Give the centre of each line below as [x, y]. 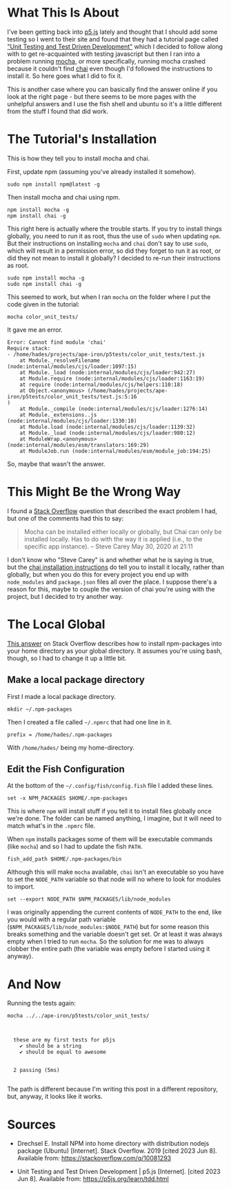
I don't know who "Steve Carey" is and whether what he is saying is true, [110, 559]
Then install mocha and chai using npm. [64, 197]
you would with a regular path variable [61, 919]
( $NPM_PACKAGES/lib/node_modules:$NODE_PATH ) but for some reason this [108, 927]
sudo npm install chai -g [44, 284]
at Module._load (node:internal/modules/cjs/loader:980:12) [108, 433]
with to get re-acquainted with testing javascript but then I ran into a [103, 54]
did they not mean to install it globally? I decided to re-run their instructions [114, 258]
